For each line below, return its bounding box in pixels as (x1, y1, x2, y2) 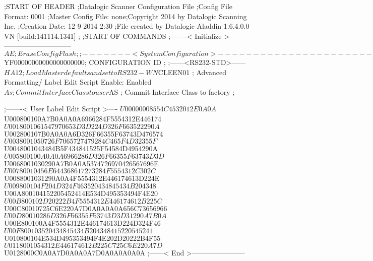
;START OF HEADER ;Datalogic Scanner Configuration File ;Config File (4, 1, 232, 11)
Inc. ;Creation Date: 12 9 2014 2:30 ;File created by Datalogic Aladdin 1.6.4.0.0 (4, 21, 250, 31)
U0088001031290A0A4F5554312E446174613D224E (4, 173, 160, 183)
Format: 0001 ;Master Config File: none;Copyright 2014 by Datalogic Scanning (4, 11, 247, 21)
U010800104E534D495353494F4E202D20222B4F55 (4, 232, 161, 243)
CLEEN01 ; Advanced (158, 67, 226, 77)
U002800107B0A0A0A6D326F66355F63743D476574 (4, 128, 163, 139)
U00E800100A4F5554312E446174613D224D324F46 (4, 218, 161, 228)
